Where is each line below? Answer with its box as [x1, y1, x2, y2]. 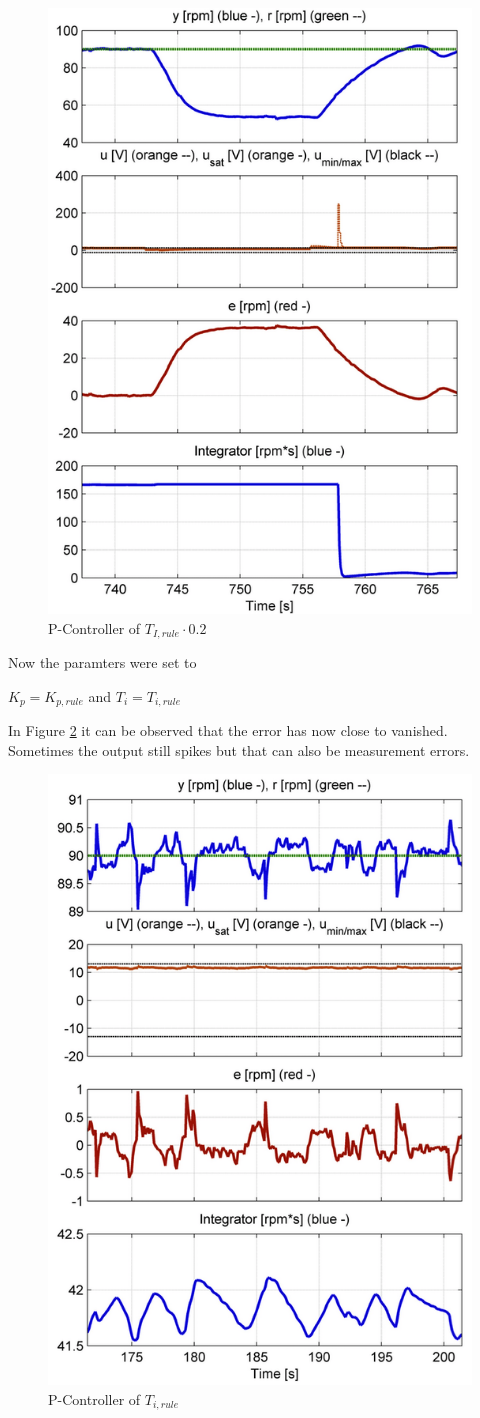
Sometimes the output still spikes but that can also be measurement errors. [8, 739, 470, 760]
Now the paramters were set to [8, 651, 197, 672]
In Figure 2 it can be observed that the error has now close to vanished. [8, 720, 448, 741]
